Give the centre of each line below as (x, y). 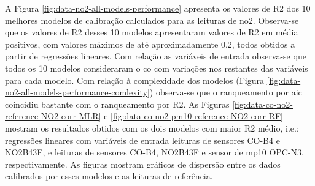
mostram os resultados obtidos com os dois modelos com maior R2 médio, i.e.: (152, 128)
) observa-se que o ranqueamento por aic (226, 92)
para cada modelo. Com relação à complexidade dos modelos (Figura (135, 80)
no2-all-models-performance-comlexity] (77, 92)
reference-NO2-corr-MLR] (53, 116)
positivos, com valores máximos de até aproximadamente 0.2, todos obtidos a (150, 44)
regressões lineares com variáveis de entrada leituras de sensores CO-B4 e (142, 140)
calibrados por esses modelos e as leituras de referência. (109, 176)
